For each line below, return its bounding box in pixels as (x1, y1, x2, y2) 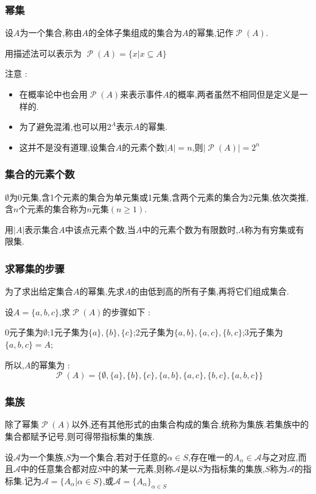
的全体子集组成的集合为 (88, 26, 182, 39)
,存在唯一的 (188, 450, 233, 463)
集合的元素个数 (5, 166, 75, 182)
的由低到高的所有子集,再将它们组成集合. (130, 285, 289, 298)
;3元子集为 (242, 326, 283, 338)
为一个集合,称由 (19, 26, 82, 39)
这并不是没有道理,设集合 (19, 140, 116, 153)
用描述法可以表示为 (5, 46, 82, 59)
